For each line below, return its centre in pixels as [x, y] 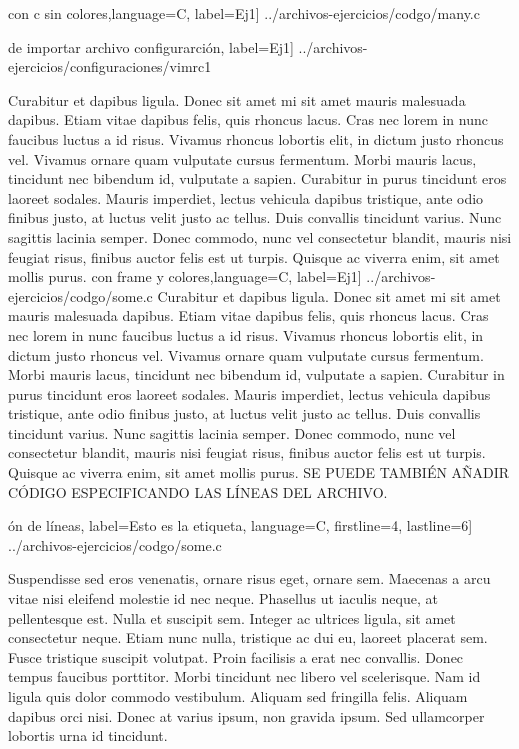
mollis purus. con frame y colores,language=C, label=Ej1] [185, 276]
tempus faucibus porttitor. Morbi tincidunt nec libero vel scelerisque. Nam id [244, 676]
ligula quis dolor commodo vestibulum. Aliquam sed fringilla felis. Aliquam [238, 696]
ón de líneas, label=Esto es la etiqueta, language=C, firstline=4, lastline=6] [240, 525]
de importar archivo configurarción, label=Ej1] [151, 46]
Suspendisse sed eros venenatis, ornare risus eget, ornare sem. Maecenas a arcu [249, 578]
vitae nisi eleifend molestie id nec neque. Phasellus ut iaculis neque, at [223, 598]
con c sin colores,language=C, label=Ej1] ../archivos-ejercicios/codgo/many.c [244, 13]
